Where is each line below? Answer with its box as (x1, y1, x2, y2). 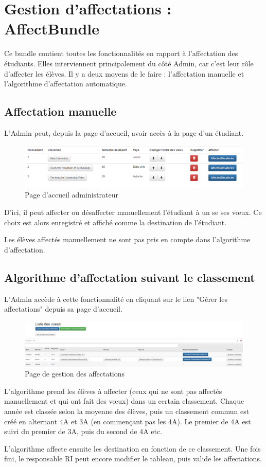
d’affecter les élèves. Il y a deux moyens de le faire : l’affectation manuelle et (4, 68, 244, 79)
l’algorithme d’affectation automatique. (4, 78, 127, 89)
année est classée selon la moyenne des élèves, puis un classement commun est (4, 405, 250, 416)
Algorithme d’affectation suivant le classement (4, 269, 255, 285)
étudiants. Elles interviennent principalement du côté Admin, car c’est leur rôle (4, 58, 254, 68)
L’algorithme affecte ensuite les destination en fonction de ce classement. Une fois (4, 443, 261, 454)
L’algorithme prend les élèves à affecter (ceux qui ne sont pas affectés (4, 385, 222, 396)
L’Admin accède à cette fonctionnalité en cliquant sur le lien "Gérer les (4, 293, 227, 304)
